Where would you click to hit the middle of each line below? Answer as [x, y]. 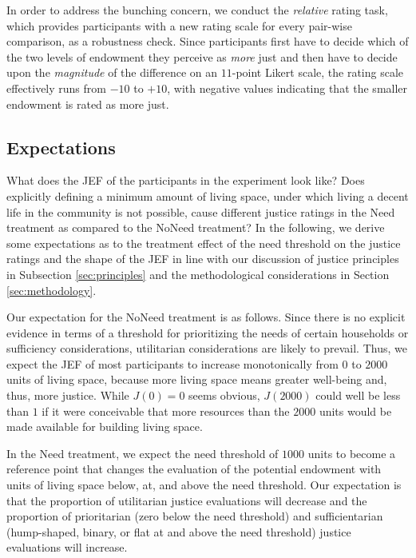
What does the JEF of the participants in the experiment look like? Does [186, 180]
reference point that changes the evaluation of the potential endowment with [194, 469]
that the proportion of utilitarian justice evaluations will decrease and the [187, 500]
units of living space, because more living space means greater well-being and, [197, 379]
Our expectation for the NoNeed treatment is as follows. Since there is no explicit [206, 317]
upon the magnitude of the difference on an [112, 72]
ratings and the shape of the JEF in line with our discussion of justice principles [203, 259]
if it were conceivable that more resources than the [166, 411]
